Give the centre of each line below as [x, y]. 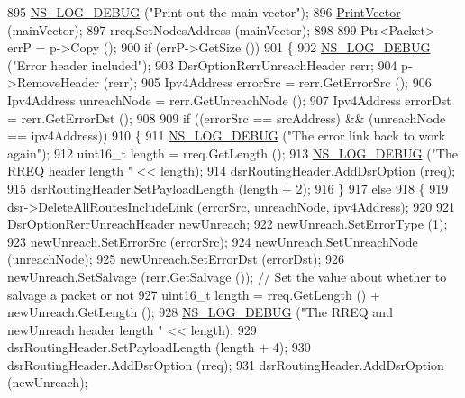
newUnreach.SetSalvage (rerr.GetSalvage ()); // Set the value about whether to [227, 276]
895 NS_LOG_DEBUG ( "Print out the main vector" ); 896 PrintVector [204, 12]
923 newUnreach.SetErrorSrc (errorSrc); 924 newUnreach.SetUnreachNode [213, 241]
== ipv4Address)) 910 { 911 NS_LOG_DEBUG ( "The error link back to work [227, 136]
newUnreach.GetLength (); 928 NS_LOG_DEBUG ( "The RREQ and [200, 312]
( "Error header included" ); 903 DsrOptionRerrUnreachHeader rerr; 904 [202, 64]
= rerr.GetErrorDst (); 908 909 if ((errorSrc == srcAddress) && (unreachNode [227, 118]
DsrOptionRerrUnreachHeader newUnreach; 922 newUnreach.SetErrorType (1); [228, 224]
